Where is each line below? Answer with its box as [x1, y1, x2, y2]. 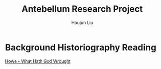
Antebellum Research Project [21, 3, 143, 15]
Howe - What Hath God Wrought [5, 58, 71, 64]
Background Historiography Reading [5, 42, 157, 53]
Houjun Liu [71, 20, 93, 25]
